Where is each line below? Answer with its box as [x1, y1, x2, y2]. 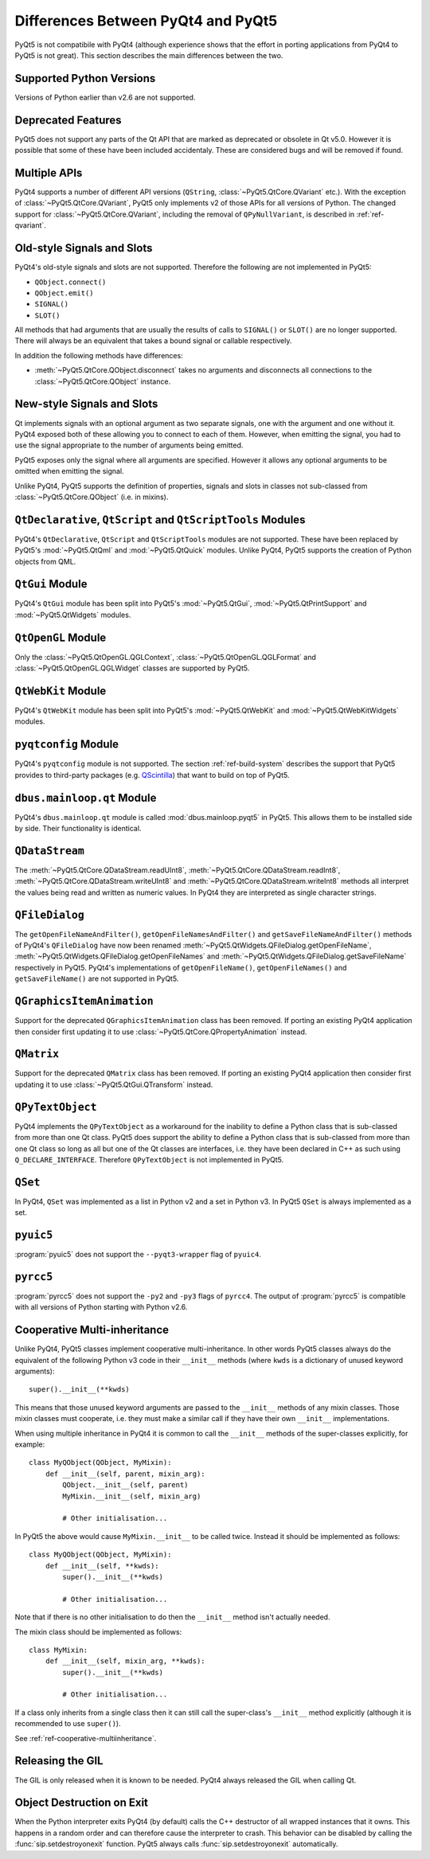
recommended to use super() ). [14, 1719, 121, 1728]
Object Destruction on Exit [14, 1796, 149, 1810]
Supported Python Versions [14, 72, 156, 85]
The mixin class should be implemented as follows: [14, 1627, 182, 1636]
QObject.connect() [34, 277, 107, 287]
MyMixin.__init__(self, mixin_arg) [62, 1491, 201, 1501]
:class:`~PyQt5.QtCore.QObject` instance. [34, 377, 171, 386]
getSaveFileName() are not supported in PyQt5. [14, 974, 179, 983]
